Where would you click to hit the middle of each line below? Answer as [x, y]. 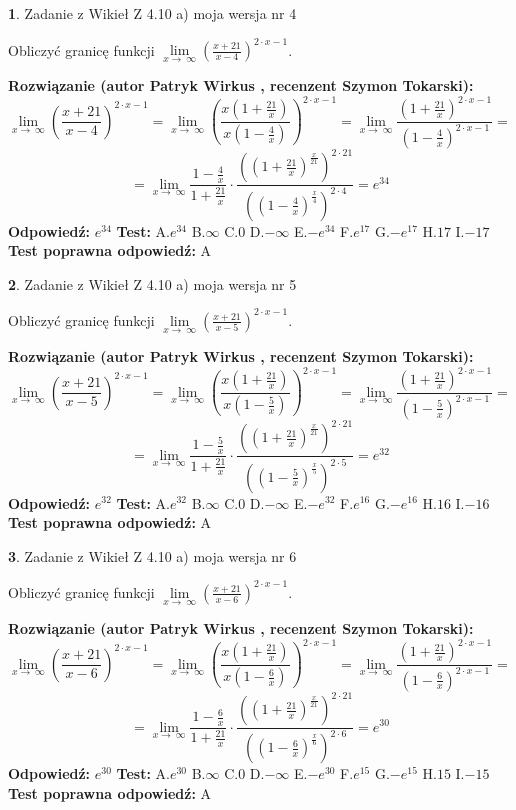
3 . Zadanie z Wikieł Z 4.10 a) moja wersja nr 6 [152, 555]
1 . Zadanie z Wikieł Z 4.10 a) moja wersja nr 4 [152, 13]
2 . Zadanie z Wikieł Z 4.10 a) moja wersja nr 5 [152, 283]
